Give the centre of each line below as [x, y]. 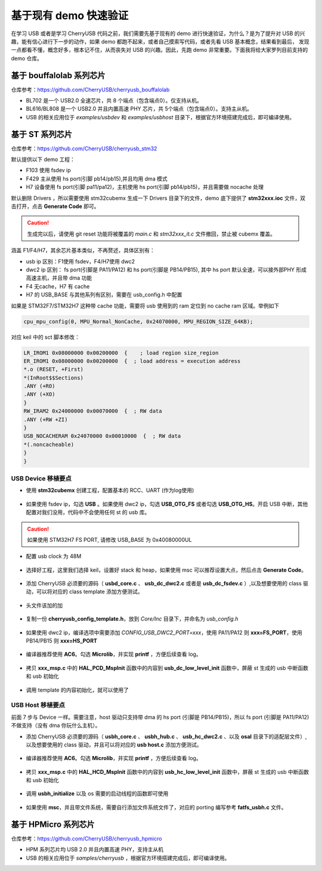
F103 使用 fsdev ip [48, 171]
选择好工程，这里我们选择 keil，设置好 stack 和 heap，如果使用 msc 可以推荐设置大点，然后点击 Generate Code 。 [166, 570]
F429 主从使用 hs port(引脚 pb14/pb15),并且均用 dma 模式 [97, 178]
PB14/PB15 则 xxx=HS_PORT [62, 641]
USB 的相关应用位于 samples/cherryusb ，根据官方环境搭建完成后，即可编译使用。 [128, 858]
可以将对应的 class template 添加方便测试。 [89, 592]
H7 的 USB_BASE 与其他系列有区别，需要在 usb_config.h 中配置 [104, 295]
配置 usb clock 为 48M [54, 556]
